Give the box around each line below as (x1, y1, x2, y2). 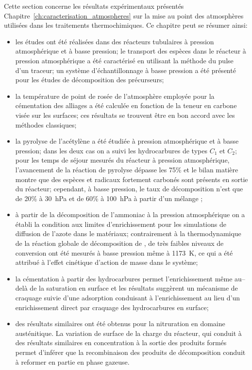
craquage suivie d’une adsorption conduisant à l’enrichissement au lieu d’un (15, 293, 240, 303)
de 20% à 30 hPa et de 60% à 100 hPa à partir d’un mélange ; (15, 193, 203, 203)
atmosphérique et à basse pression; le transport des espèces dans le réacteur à (15, 46, 246, 56)
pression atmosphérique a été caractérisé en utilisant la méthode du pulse (15, 55, 234, 65)
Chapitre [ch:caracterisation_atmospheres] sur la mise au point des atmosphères (4, 10, 244, 20)
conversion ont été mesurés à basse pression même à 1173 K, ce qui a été (15, 247, 233, 258)
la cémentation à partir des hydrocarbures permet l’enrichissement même (15, 273, 233, 283)
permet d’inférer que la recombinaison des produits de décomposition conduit (15, 347, 246, 357)
